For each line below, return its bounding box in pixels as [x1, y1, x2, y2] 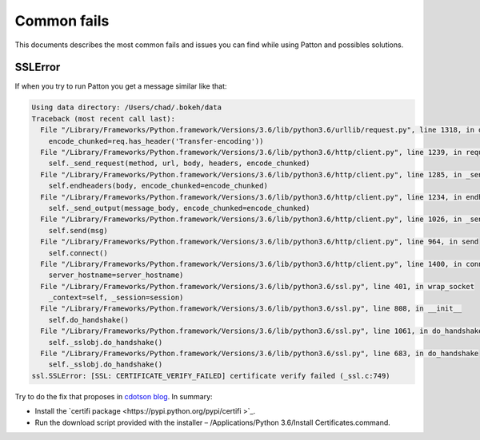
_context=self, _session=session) [48, 293, 184, 303]
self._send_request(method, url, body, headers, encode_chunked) [48, 159, 310, 168]
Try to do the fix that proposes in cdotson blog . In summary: [14, 391, 213, 401]
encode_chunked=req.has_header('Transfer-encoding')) [48, 137, 264, 145]
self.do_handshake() [48, 315, 130, 324]
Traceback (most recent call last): [31, 114, 176, 123]
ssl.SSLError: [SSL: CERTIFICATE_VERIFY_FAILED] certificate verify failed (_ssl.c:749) [31, 371, 391, 380]
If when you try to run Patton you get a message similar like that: [14, 81, 227, 91]
